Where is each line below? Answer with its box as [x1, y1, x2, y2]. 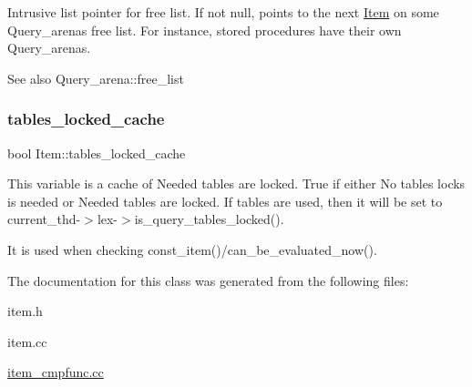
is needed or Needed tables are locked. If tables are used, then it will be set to [7, 191, 443, 210]
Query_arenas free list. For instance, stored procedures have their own [7, 20, 402, 39]
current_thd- [7, 209, 81, 229]
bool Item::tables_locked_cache [7, 143, 186, 162]
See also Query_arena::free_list [7, 68, 184, 87]
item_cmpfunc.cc [7, 362, 104, 382]
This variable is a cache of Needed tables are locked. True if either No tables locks [7, 174, 466, 193]
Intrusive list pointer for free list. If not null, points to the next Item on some [7, 3, 439, 21]
